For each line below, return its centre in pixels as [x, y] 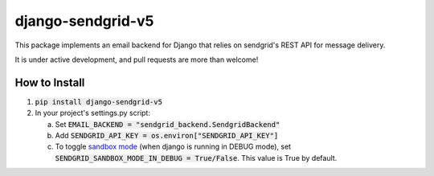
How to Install [50, 82]
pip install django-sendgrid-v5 [98, 102]
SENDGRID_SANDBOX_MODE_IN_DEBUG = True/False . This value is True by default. [196, 158]
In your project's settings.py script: [92, 113]
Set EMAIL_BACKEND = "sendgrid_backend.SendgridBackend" [168, 124]
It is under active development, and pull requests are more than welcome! [137, 59]
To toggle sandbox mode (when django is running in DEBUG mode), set [173, 147]
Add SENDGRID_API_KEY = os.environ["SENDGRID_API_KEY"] [167, 136]
